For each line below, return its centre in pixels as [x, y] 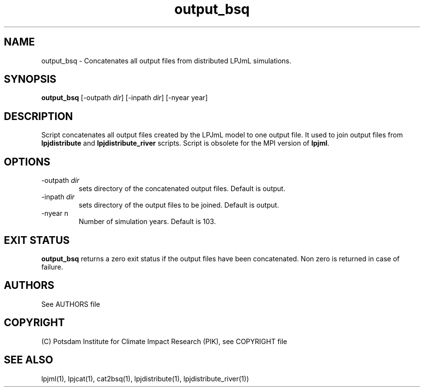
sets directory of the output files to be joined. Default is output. [179, 205]
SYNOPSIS [30, 79]
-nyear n [55, 213]
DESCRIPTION [38, 116]
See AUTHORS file [71, 304]
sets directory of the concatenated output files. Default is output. [182, 189]
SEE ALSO [29, 360]
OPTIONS [27, 162]
